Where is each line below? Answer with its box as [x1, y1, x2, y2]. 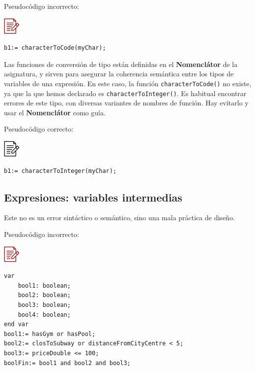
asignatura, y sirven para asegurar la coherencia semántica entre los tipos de [4, 68, 234, 79]
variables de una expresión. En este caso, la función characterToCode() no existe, [4, 78, 252, 88]
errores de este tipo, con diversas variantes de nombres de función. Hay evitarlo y [4, 98, 249, 108]
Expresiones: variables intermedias [4, 189, 182, 204]
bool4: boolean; [18, 311, 71, 318]
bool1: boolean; [18, 282, 71, 289]
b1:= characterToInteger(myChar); [4, 167, 117, 174]
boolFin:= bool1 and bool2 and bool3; [4, 359, 131, 367]
